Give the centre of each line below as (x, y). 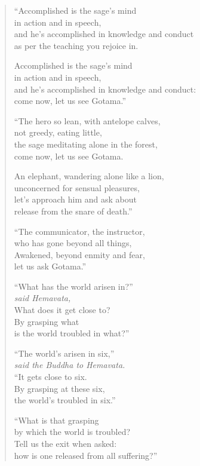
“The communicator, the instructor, (79, 231)
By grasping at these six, (59, 388)
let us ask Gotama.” (50, 266)
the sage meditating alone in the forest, (86, 144)
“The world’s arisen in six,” (64, 353)
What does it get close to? (62, 310)
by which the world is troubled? (72, 432)
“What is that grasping (56, 420)
